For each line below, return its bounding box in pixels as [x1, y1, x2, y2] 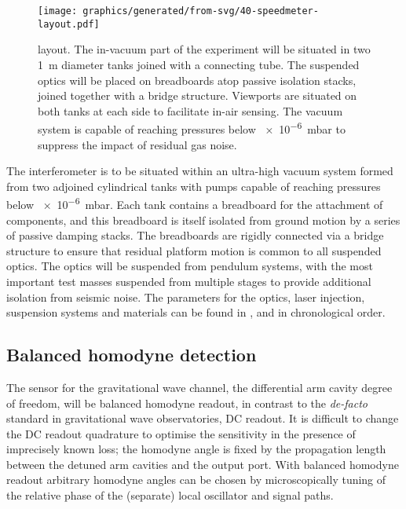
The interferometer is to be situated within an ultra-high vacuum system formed [6, 163, 393, 179]
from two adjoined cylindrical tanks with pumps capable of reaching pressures [6, 178, 381, 194]
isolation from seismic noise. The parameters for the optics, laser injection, [6, 288, 365, 305]
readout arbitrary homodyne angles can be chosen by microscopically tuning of [6, 471, 386, 488]
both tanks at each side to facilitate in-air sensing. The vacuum [38, 102, 343, 119]
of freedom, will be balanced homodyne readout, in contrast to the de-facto [6, 394, 368, 411]
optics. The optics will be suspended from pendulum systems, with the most [6, 258, 373, 274]
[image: [38, 5, 78, 16]
